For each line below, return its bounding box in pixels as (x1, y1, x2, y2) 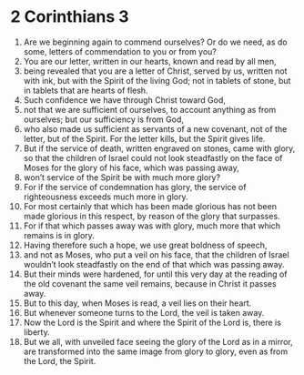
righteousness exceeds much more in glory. (23, 191, 188, 202)
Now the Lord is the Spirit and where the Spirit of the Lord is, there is (23, 317, 281, 328)
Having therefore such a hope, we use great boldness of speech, (23, 239, 268, 250)
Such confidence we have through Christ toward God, (23, 94, 227, 106)
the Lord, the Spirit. (23, 355, 96, 366)
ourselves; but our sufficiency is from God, (23, 114, 185, 125)
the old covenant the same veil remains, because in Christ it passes (23, 278, 277, 289)
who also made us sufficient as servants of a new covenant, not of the (23, 123, 288, 134)
